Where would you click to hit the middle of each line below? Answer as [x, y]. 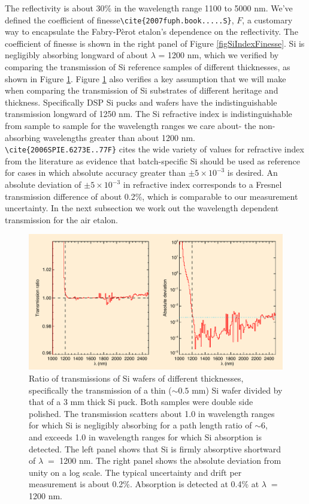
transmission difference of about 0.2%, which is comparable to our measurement [152, 196]
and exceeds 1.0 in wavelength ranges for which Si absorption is [145, 437]
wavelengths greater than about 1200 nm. [119, 137]
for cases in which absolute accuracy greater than [95, 172]
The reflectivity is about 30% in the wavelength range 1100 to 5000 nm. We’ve [149, 8]
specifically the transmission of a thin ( [100, 390]
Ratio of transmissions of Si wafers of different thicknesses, [136, 378]
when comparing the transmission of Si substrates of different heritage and [142, 90]
